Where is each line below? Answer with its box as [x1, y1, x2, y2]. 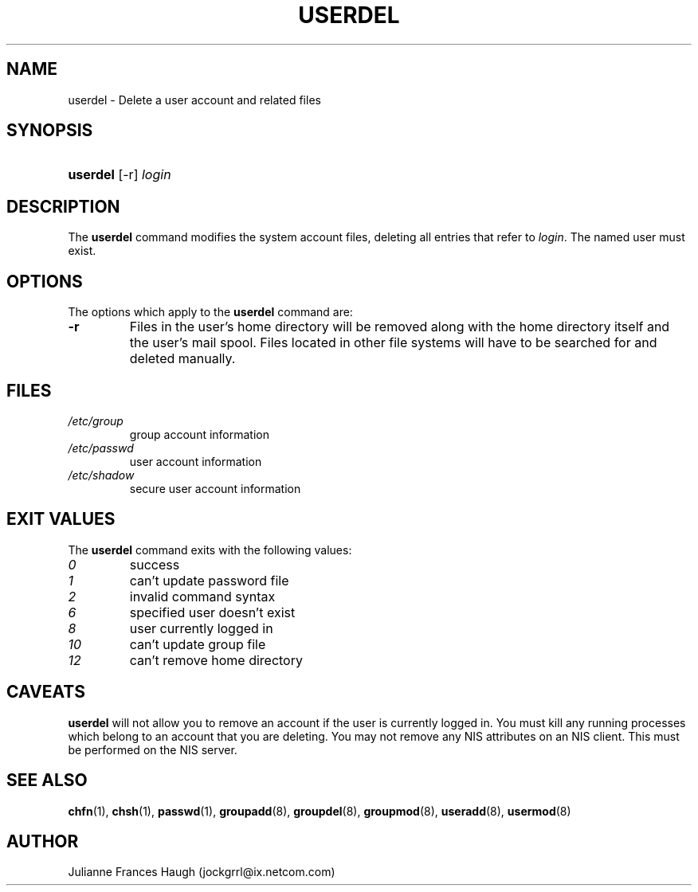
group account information [129, 427, 270, 441]
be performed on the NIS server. [68, 742, 237, 757]
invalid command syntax [129, 588, 276, 604]
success [129, 556, 180, 573]
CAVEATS [6, 682, 85, 702]
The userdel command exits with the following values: [68, 542, 352, 557]
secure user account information [129, 481, 301, 495]
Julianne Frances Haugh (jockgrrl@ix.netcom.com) [68, 865, 335, 879]
